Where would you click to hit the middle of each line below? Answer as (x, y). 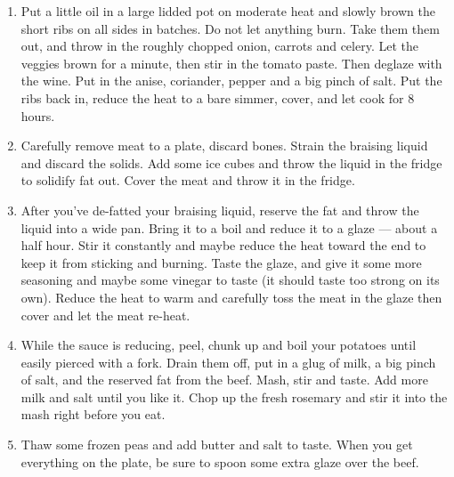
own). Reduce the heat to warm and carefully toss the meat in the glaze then (231, 297)
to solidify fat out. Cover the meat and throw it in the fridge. (188, 180)
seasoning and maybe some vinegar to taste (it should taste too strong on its (230, 280)
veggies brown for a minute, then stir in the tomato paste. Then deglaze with (231, 63)
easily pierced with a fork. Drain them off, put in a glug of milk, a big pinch (228, 362)
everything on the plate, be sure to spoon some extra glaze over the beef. (220, 461)
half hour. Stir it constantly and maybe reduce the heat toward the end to (223, 245)
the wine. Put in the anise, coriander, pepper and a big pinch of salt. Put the (231, 81)
